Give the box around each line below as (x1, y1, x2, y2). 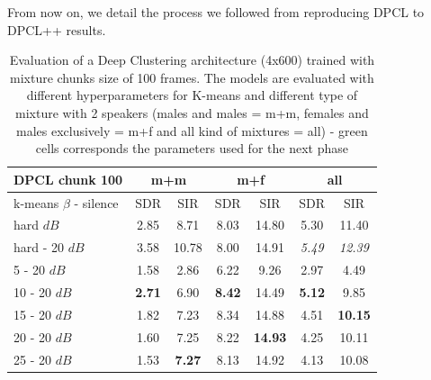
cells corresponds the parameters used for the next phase (35, 139, 348, 158)
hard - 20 (13, 238, 65, 257)
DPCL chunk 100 (13, 169, 123, 188)
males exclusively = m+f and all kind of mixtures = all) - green (16, 121, 368, 140)
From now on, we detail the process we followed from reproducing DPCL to (7, 3, 425, 21)
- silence (74, 193, 119, 212)
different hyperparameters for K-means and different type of (26, 86, 358, 104)
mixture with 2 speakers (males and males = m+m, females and (15, 103, 369, 122)
